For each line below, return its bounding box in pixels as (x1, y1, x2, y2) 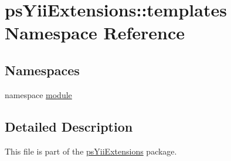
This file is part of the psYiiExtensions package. (5, 145, 177, 157)
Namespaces (5, 61, 80, 79)
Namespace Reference (5, 21, 185, 45)
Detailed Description (5, 117, 133, 135)
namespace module (5, 88, 72, 100)
